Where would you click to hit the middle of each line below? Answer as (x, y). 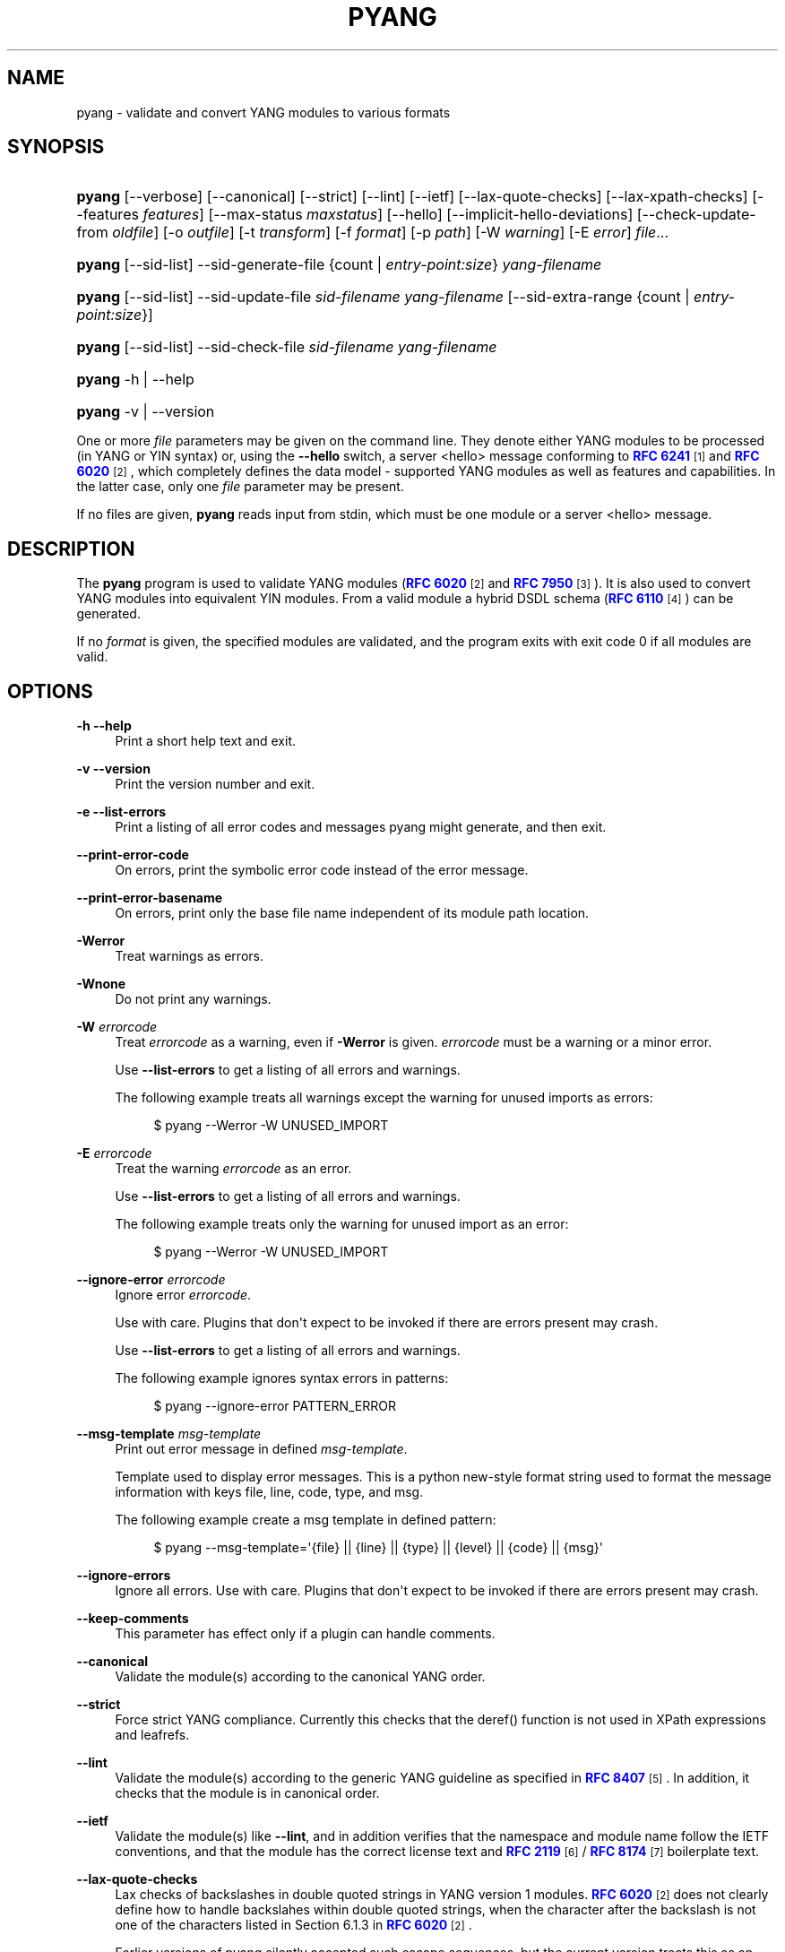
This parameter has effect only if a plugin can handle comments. (305, 1634)
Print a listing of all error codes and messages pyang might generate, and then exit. (361, 827)
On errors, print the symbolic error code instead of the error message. (322, 870)
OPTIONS (50, 691)
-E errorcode (114, 1153)
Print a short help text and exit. (205, 741)
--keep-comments (133, 1619)
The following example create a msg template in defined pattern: (306, 1520)
